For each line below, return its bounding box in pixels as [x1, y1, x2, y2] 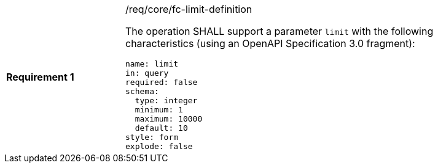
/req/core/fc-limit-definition [125, 3, 252, 15]
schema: [125, 87, 159, 96]
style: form [125, 133, 179, 142]
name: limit [125, 59, 179, 68]
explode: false [125, 142, 193, 151]
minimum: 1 [135, 105, 183, 114]
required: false [125, 78, 198, 87]
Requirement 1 [6, 71, 74, 83]
